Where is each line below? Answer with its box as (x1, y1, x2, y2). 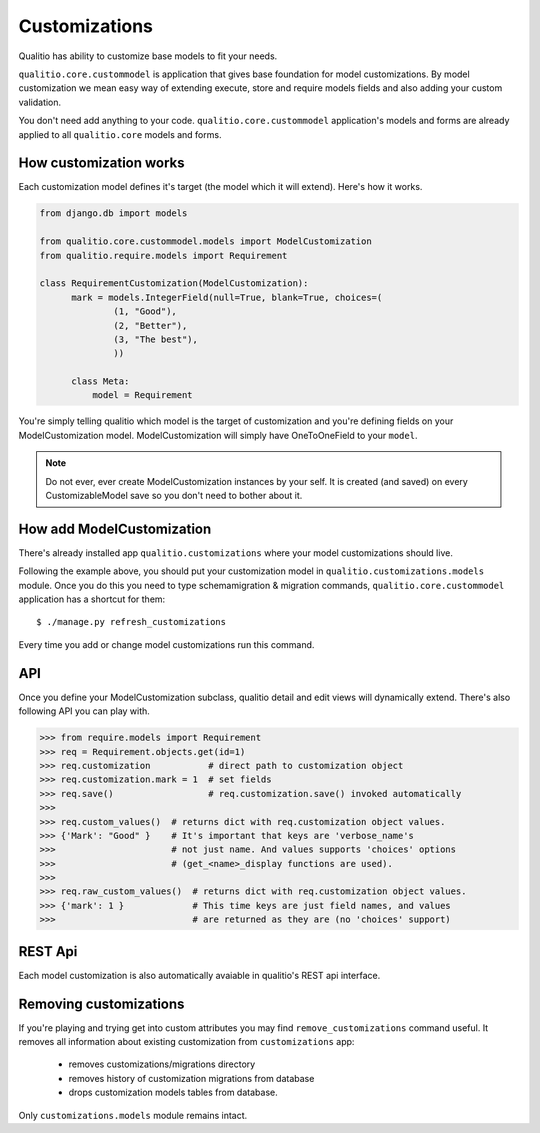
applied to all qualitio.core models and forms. (18, 128, 222, 140)
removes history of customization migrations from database (68, 1072, 315, 1084)
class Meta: (71, 376, 130, 387)
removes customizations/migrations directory (68, 1058, 256, 1070)
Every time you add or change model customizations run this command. (18, 638, 315, 650)
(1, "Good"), (113, 306, 177, 317)
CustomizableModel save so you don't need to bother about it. (45, 490, 303, 502)
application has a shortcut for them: (18, 593, 166, 605)
